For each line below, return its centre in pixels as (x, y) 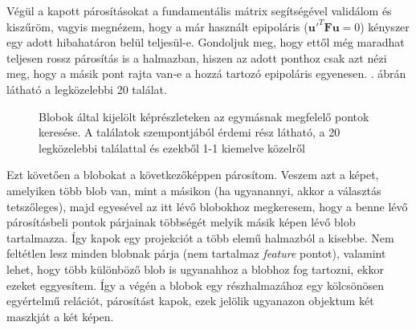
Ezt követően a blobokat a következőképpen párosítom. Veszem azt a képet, (193, 175)
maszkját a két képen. (60, 316)
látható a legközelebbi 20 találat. (87, 89)
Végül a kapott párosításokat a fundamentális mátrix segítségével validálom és (199, 10)
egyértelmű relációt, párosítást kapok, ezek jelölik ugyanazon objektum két (190, 301)
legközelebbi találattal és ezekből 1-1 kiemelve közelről (172, 147)
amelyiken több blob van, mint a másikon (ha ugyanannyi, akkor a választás (194, 190)
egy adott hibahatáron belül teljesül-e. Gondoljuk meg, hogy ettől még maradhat (206, 42)
